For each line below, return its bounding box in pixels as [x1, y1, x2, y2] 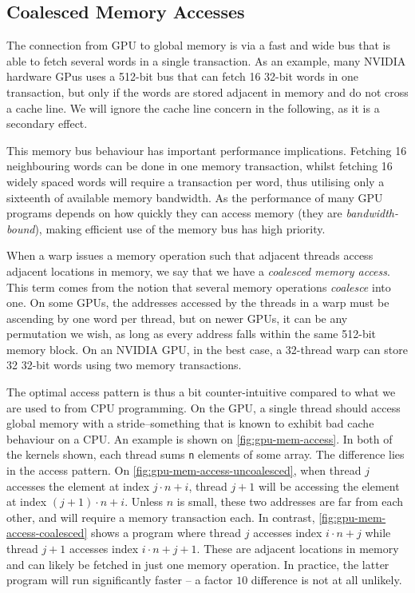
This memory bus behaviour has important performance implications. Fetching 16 [6, 141, 407, 158]
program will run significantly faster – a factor [6, 571, 233, 588]
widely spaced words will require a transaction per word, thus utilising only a [6, 173, 385, 189]
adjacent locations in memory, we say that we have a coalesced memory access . [6, 262, 390, 279]
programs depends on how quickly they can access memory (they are [6, 205, 342, 221]
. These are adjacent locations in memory [196, 540, 399, 557]
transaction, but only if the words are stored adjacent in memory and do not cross [6, 83, 409, 100]
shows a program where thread [90, 524, 242, 541]
